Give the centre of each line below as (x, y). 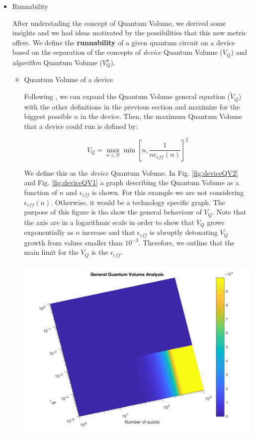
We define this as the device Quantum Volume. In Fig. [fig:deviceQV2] (131, 172)
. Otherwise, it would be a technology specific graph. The (138, 202)
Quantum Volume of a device (69, 79)
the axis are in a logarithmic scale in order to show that (109, 222)
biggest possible (48, 116)
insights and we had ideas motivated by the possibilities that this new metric (129, 33)
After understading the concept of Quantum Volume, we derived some (119, 23)
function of (41, 192)
